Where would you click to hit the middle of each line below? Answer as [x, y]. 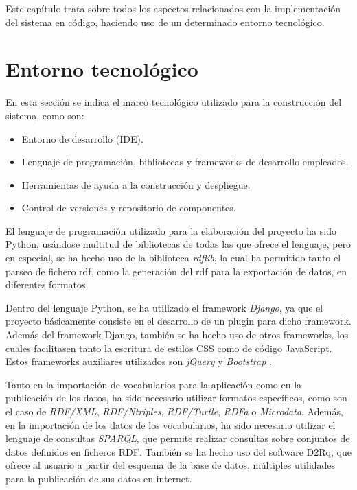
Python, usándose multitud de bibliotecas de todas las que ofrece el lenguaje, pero [178, 244]
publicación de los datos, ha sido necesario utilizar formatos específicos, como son [176, 398]
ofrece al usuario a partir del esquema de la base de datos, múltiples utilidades [171, 465]
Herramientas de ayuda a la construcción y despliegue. [136, 184]
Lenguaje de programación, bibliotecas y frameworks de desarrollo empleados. [185, 162]
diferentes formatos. [47, 284]
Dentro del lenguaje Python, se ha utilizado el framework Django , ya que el [164, 307]
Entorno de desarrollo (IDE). [82, 138]
